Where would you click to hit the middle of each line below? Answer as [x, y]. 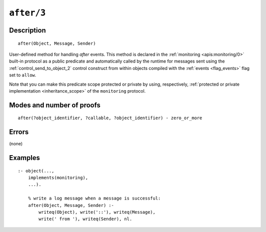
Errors [19, 132]
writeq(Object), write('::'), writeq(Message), [97, 212]
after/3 [28, 13]
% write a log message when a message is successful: [94, 199]
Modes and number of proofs [55, 105]
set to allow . [23, 75]
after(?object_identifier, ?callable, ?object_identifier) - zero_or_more [110, 118]
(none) [16, 144]
